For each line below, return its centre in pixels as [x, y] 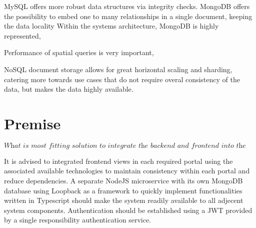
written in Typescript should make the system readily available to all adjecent [124, 200]
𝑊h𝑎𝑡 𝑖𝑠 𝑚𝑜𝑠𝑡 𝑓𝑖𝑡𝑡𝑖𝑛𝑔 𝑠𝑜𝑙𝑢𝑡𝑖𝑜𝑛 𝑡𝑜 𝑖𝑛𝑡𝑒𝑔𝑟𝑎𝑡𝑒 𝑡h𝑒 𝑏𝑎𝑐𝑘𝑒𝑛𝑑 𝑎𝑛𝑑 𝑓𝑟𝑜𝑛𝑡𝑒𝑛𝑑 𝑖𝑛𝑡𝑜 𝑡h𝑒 [125, 146]
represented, [22, 35]
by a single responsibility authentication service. [78, 220]
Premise [32, 123]
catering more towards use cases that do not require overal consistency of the [122, 79]
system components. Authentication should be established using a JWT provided [128, 210]
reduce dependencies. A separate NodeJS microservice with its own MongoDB [123, 181]
